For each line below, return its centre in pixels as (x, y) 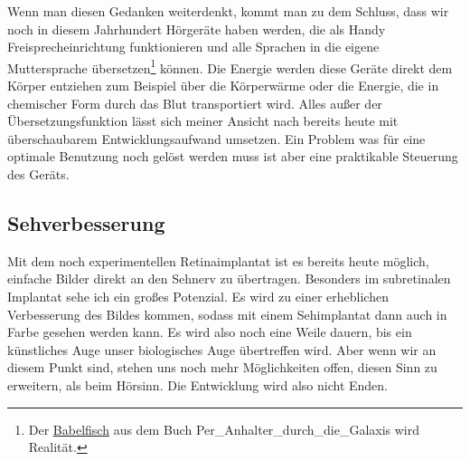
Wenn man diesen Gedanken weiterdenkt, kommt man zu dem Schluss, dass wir (228, 11)
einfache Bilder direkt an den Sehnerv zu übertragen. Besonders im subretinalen (229, 279)
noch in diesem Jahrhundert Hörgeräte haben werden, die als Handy (197, 29)
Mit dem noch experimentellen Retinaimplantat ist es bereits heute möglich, (218, 260)
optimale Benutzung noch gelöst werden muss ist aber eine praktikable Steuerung (233, 156)
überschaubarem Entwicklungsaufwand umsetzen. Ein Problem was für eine (216, 138)
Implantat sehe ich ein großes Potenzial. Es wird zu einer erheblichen (198, 296)
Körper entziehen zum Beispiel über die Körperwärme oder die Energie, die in (223, 86)
